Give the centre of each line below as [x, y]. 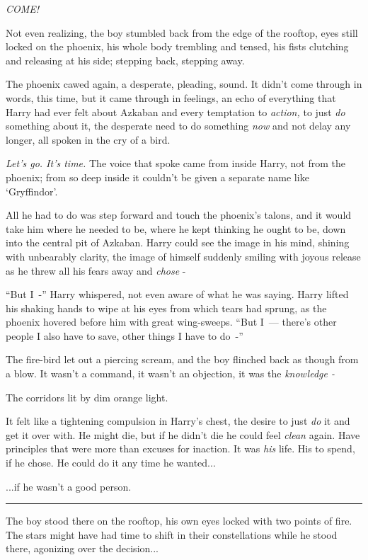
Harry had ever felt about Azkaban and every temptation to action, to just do [176, 112]
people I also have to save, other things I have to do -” [125, 335]
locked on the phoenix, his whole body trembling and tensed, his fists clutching [177, 46]
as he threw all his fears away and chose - [96, 270]
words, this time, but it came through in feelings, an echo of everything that [171, 97]
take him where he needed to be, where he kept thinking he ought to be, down [176, 228]
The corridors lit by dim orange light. [87, 397]
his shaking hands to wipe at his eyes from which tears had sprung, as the [166, 308]
